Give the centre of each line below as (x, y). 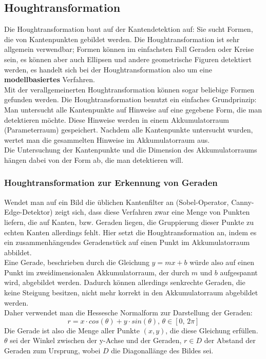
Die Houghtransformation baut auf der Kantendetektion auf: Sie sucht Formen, (129, 29)
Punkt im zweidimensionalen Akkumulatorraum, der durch (97, 272)
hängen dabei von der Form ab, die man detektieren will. (94, 159)
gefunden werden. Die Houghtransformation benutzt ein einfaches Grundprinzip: (130, 99)
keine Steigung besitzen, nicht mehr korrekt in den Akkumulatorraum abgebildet (131, 292)
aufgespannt (239, 272)
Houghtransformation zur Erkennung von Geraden (111, 183)
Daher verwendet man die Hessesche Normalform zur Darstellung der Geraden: (128, 313)
